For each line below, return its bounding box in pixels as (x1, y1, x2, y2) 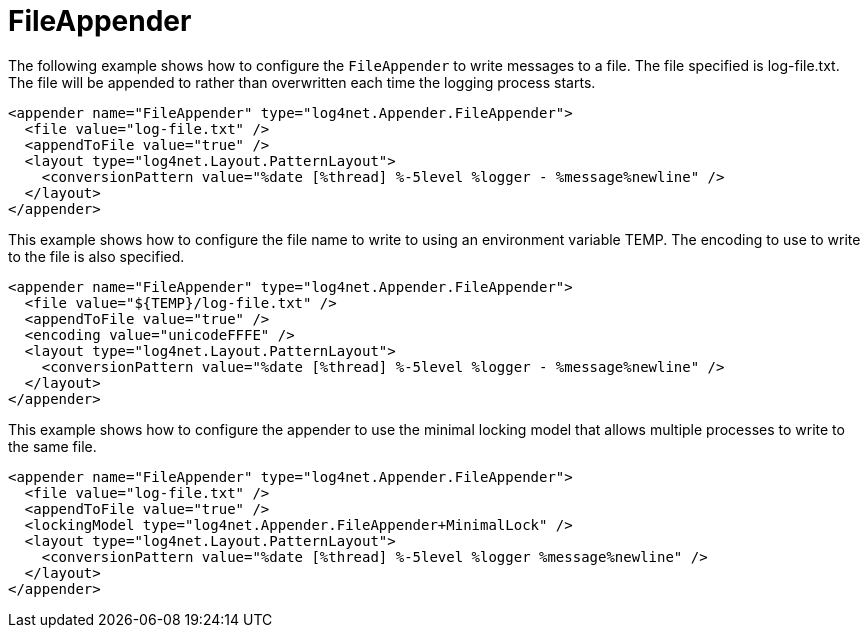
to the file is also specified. (8, 247, 185, 265)
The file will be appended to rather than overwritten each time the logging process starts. (8, 73, 596, 91)
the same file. (8, 437, 97, 455)
